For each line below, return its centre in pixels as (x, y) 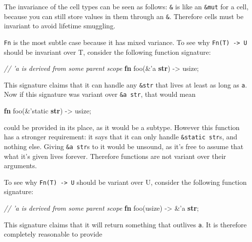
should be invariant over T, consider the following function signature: (107, 52)
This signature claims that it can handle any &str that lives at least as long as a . (126, 84)
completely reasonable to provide (53, 234)
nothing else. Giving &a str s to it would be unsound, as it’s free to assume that (124, 146)
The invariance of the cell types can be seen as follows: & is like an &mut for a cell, (126, 6)
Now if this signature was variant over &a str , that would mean (100, 94)
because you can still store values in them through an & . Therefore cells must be (124, 16)
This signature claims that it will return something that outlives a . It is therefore (126, 224)
